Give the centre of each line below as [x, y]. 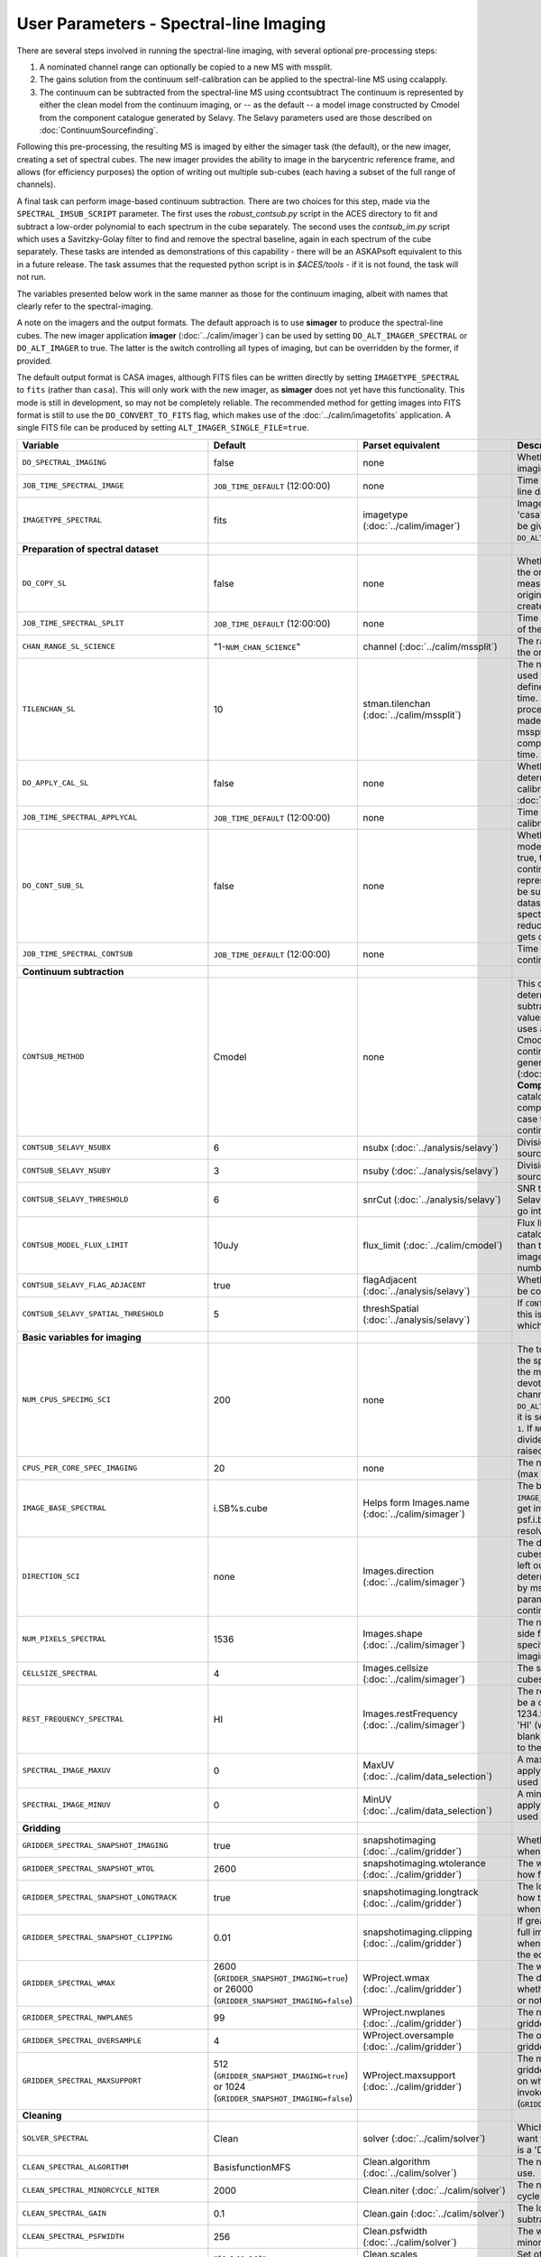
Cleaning [42, 2115]
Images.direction [399, 1571]
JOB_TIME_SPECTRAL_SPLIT [73, 623]
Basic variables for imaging [82, 1337]
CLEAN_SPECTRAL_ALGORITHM [75, 2167]
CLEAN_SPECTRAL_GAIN [64, 2213]
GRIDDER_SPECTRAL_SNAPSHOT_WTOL [88, 1869]
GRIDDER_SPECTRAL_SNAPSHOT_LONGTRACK [100, 1897]
